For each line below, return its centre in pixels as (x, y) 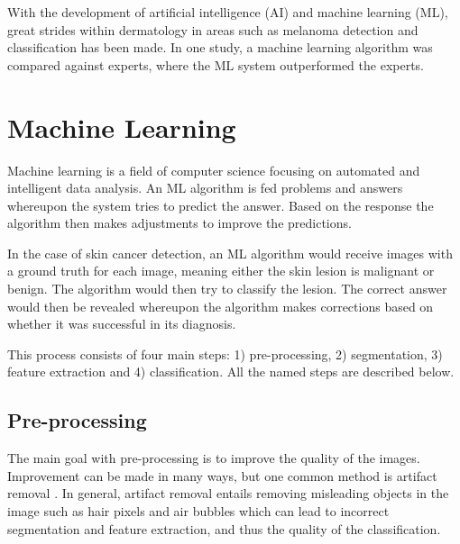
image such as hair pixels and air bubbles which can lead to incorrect (198, 511)
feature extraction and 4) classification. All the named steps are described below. (231, 372)
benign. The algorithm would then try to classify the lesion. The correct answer (227, 289)
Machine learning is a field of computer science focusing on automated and (214, 170)
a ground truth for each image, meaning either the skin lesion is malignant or (221, 271)
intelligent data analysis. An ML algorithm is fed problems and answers (205, 188)
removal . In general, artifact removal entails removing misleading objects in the (228, 493)
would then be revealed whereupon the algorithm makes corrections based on (221, 306)
